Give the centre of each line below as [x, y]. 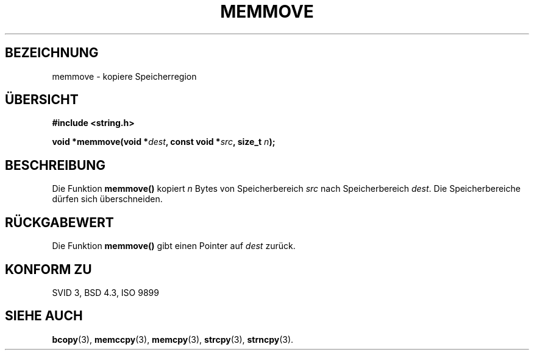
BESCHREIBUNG [55, 165]
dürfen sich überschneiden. [107, 199]
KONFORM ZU [48, 269]
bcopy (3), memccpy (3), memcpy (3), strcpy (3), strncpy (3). [173, 339]
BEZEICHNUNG [52, 53]
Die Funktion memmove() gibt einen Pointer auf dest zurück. [174, 246]
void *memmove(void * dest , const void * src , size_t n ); [164, 142]
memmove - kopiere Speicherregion [124, 76]
